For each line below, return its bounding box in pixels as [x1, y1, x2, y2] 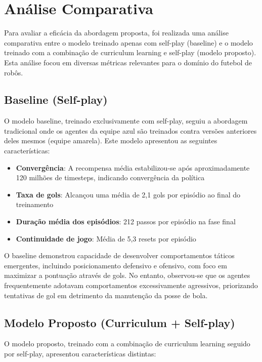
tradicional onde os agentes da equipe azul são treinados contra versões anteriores [4, 125, 257, 136]
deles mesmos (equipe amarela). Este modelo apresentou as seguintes [4, 135, 217, 146]
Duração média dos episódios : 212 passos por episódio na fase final [16, 216, 236, 227]
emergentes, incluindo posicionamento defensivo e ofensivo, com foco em [4, 260, 227, 270]
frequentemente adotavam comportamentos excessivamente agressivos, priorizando [4, 280, 258, 291]
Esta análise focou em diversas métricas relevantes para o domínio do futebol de [4, 57, 252, 67]
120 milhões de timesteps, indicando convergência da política [16, 172, 205, 183]
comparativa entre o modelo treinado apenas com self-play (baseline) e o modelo [4, 37, 253, 48]
